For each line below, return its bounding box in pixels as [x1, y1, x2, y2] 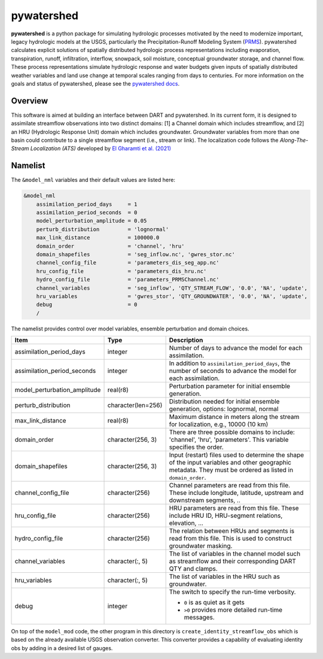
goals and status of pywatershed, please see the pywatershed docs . [11, 80, 180, 87]
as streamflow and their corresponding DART [169, 557, 296, 566]
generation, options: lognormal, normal [169, 405, 279, 413]
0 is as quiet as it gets [184, 599, 245, 607]
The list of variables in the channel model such [169, 549, 301, 558]
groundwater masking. [169, 542, 233, 550]
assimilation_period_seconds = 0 [36, 209, 138, 216]
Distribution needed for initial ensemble [169, 397, 280, 406]
